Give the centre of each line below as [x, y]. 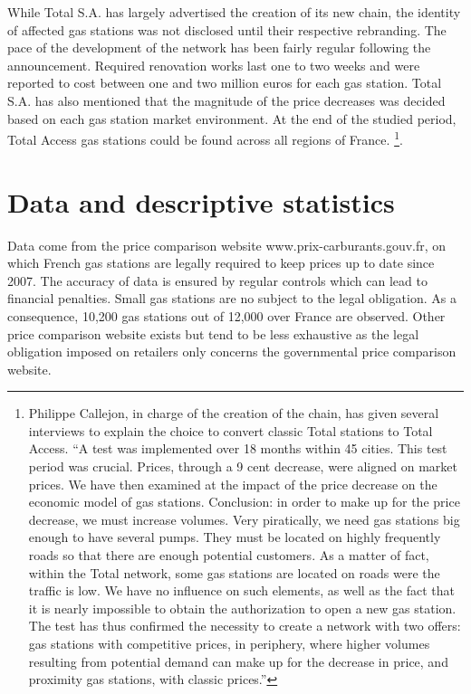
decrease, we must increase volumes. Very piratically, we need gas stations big [244, 519]
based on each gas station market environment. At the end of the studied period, [232, 118]
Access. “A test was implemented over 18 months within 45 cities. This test [238, 448]
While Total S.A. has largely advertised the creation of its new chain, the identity [234, 12]
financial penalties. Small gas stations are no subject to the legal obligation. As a [232, 298]
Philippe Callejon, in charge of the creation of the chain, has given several [234, 413]
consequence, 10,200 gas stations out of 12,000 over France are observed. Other [226, 315]
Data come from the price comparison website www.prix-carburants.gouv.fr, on [227, 245]
